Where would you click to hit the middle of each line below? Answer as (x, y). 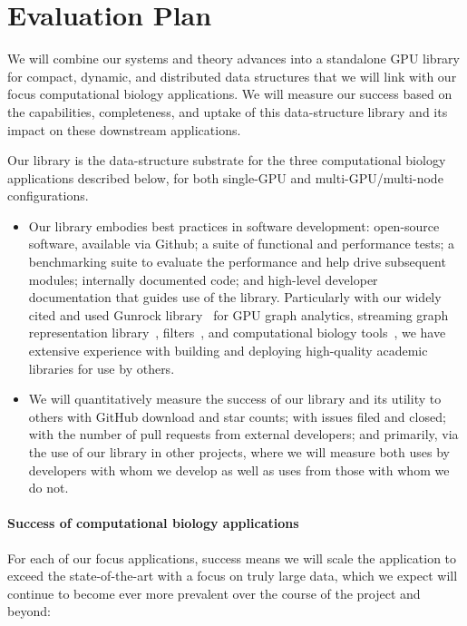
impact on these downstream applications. (124, 129)
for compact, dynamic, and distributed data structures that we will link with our (232, 76)
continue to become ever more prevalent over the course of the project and (214, 593)
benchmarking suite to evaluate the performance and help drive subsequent (237, 262)
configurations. (48, 196)
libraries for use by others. (102, 368)
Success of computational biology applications (153, 523)
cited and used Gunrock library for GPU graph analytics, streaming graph (238, 314)
